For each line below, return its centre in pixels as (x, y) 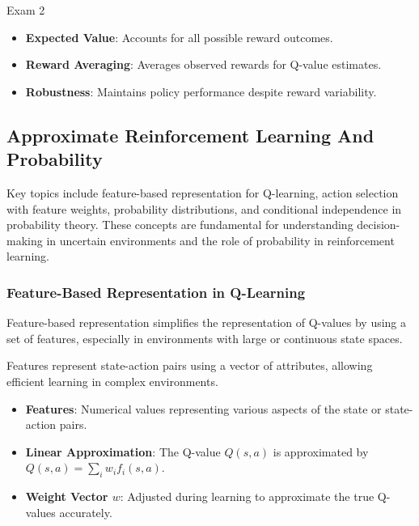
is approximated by (321, 451)
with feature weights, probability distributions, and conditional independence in (204, 208)
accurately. (86, 512)
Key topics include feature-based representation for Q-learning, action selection (203, 192)
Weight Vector (67, 496)
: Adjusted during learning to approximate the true (247, 496)
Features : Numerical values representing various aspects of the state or (203, 408)
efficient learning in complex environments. (112, 381)
